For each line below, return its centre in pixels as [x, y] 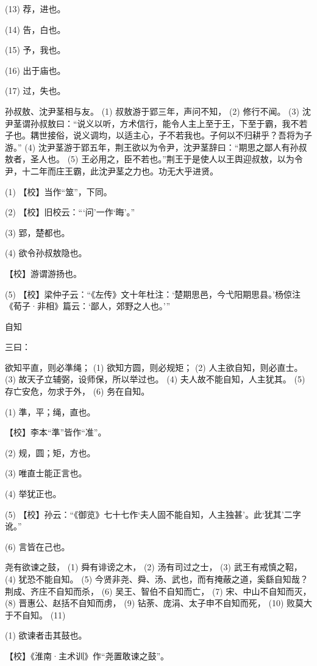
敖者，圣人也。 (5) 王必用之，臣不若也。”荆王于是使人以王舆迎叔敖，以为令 [154, 159]
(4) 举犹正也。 [33, 494]
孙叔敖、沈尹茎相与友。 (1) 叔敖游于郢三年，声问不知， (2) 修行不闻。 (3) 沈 [158, 111]
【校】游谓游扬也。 [43, 273]
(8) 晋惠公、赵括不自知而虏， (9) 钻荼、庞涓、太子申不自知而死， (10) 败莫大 [158, 603]
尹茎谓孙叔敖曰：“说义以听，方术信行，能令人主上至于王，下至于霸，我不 [152, 123]
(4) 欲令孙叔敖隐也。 [46, 253]
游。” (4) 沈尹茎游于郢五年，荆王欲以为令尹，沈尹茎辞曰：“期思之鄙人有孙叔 [156, 147]
